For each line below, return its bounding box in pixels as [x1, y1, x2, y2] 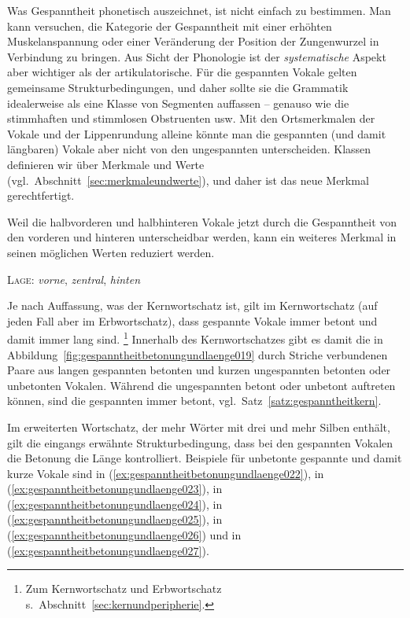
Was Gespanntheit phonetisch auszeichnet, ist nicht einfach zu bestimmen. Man [7, 2, 391, 18]
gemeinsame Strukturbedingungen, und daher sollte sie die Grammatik [7, 79, 349, 95]
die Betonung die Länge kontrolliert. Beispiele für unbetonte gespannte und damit [7, 450, 402, 466]
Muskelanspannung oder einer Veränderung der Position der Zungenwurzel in [7, 33, 379, 50]
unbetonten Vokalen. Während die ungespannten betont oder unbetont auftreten [7, 377, 396, 393]
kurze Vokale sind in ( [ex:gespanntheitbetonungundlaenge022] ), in [7, 465, 324, 481]
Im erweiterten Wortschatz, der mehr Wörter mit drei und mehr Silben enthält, [7, 418, 390, 435]
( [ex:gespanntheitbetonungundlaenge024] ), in [7, 495, 223, 512]
